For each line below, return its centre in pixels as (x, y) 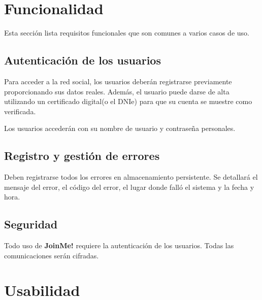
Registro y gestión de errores (82, 156)
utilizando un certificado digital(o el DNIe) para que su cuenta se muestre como (128, 101)
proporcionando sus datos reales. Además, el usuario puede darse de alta (117, 91)
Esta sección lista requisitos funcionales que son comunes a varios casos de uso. (127, 33)
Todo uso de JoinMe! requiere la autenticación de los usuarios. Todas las (119, 245)
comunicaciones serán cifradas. (52, 255)
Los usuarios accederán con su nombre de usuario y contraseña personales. (120, 128)
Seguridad (31, 224)
